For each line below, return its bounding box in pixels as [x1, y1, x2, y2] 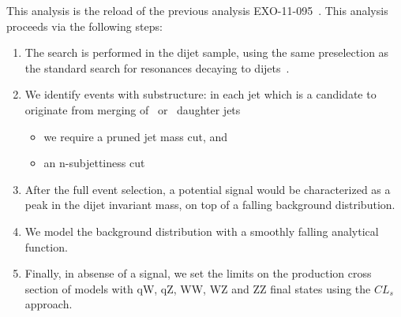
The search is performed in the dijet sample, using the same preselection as [24, 44, 389, 61]
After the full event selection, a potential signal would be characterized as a [24, 181, 391, 197]
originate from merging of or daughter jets [24, 101, 241, 117]
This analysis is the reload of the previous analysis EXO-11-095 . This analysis [6, 2, 388, 18]
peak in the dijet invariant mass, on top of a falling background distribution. [24, 196, 395, 213]
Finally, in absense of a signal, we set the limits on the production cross [24, 265, 372, 282]
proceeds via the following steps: [6, 17, 163, 34]
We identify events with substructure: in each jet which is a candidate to [24, 86, 377, 103]
